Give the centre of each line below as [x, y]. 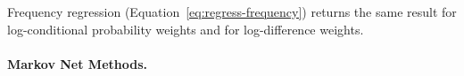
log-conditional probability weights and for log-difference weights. [186, 29]
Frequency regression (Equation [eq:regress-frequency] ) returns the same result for [232, 11]
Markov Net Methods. [77, 63]
